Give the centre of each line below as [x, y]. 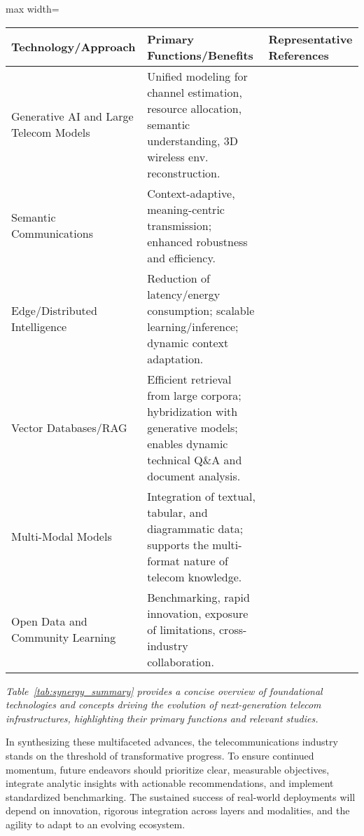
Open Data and [49, 621]
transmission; [180, 225]
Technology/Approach [73, 47]
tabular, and [177, 512]
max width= [33, 8]
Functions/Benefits [200, 55]
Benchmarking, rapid [198, 597]
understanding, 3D [192, 140]
